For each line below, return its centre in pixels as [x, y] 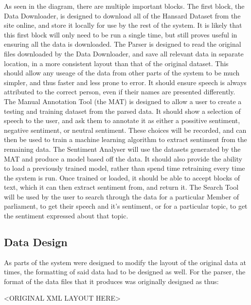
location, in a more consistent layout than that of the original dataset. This [116, 63]
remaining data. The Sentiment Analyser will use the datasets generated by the [122, 149]
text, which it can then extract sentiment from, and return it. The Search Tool [121, 187]
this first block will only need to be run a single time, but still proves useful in [121, 34]
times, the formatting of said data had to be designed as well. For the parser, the [125, 272]
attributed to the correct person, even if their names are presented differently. [120, 92]
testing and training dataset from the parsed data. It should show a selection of [122, 111]
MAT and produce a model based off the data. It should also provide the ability [123, 158]
